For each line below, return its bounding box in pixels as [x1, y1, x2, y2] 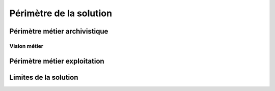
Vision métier [9, 42, 43, 49]
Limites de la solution [9, 73, 78, 81]
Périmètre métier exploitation [9, 56, 104, 66]
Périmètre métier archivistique [9, 27, 108, 36]
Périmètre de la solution [9, 8, 112, 19]
